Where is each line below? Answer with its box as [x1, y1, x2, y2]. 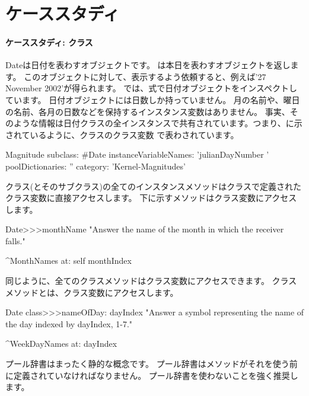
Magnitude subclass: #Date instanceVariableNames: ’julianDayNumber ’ [5, 148, 269, 161]
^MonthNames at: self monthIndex [5, 254, 132, 267]
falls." [5, 234, 26, 247]
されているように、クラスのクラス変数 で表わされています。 [5, 128, 239, 140]
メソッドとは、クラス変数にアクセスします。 [5, 286, 179, 298]
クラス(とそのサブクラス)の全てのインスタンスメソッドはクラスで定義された [5, 180, 302, 192]
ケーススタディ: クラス [5, 36, 93, 48]
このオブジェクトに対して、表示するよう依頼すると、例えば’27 [24, 70, 266, 82]
